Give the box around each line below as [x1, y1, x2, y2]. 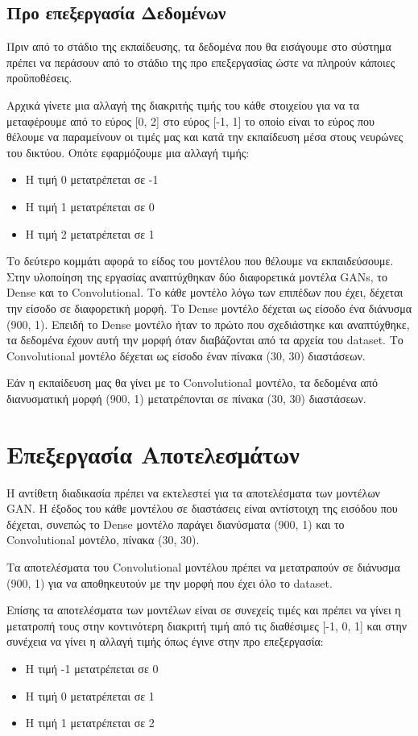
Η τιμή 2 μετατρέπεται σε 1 [25, 225, 155, 242]
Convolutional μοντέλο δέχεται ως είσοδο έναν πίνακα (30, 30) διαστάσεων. [6, 347, 366, 364]
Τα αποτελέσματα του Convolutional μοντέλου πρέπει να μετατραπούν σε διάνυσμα [6, 558, 400, 575]
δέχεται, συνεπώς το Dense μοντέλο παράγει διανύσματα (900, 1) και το [6, 515, 345, 532]
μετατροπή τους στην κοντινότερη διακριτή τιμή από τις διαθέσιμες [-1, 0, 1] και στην [6, 617, 408, 634]
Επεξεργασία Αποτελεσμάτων [6, 437, 300, 470]
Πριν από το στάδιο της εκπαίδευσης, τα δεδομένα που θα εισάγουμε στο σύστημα [6, 38, 391, 55]
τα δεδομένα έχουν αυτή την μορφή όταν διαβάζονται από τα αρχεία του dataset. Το [6, 331, 404, 348]
